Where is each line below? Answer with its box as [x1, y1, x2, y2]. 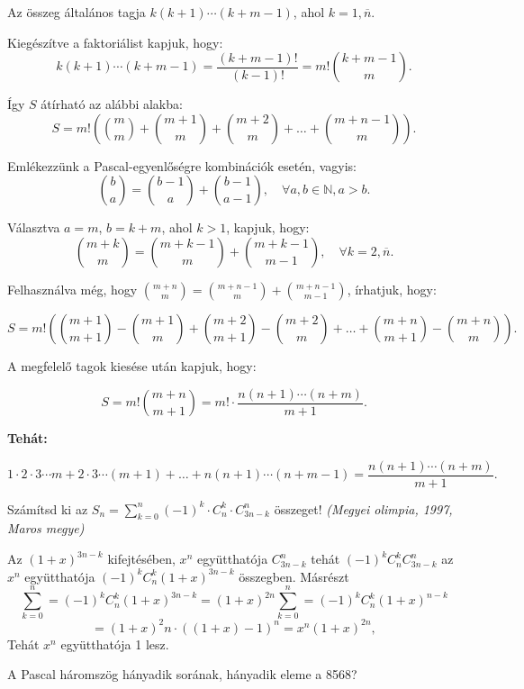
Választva [7, 218, 60, 237]
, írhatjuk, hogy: [347, 279, 437, 298]
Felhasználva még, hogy [7, 279, 138, 298]
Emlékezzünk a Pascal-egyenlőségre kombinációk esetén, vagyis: [7, 156, 357, 175]
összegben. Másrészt [239, 567, 349, 585]
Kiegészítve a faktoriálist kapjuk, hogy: [7, 32, 223, 51]
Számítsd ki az [7, 499, 88, 518]
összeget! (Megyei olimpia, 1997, [274, 499, 453, 518]
